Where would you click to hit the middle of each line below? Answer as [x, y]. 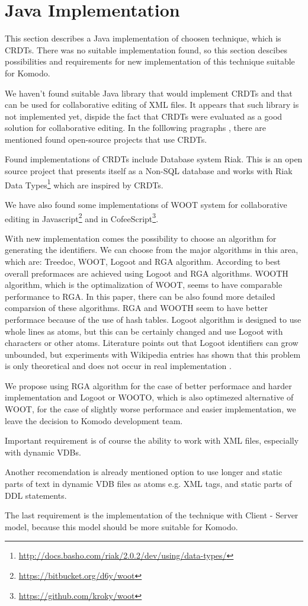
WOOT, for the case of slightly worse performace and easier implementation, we [150, 409]
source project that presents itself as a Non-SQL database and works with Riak [149, 171]
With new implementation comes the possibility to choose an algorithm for [141, 238]
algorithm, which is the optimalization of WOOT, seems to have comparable [144, 285]
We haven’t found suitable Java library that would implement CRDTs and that [149, 93]
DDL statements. [36, 495]
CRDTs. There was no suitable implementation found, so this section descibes [146, 49]
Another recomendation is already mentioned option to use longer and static [144, 472]
